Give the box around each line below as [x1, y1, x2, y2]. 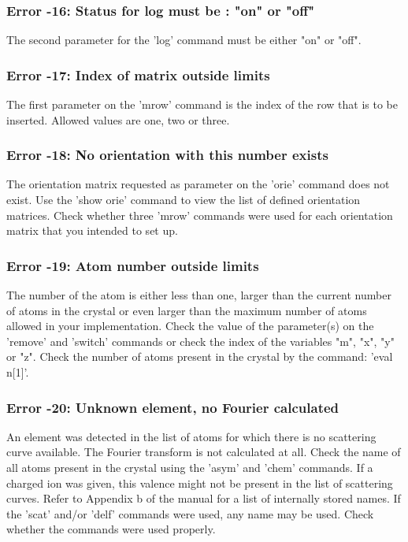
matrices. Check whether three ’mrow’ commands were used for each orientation [6, 206, 393, 223]
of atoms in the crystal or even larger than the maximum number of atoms [6, 302, 367, 318]
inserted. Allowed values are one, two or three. [6, 111, 230, 128]
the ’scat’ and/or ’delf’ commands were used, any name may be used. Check [6, 505, 374, 522]
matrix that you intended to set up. [6, 222, 178, 239]
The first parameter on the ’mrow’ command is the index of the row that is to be [6, 96, 398, 113]
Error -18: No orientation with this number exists [6, 145, 328, 165]
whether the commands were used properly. [6, 521, 216, 537]
